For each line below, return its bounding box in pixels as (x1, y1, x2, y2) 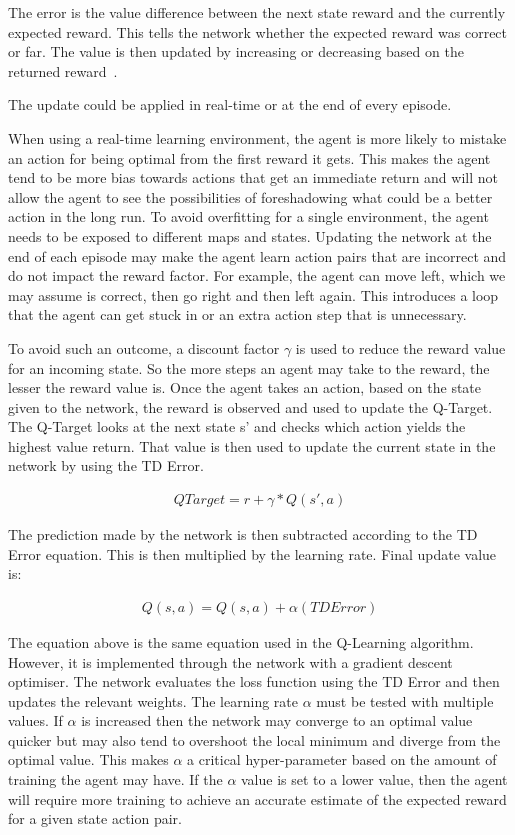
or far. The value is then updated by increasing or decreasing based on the (8, 41, 464, 62)
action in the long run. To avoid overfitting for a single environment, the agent (8, 206, 489, 227)
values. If (8, 710, 63, 731)
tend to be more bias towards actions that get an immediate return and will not (8, 167, 498, 188)
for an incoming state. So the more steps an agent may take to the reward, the (8, 357, 490, 378)
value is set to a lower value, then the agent (241, 769, 508, 790)
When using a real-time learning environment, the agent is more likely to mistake (8, 127, 507, 148)
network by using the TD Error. (8, 455, 204, 476)
